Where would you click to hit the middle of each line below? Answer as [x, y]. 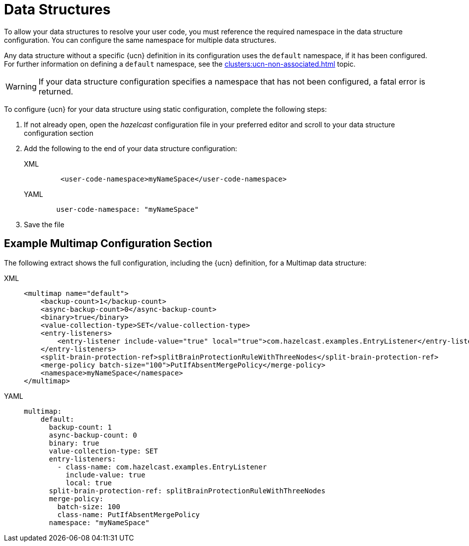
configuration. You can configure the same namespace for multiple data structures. [140, 40]
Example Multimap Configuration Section [108, 244]
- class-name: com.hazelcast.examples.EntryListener [162, 467]
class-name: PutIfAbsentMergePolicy [129, 514]
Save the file [44, 224]
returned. [56, 91]
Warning [21, 86]
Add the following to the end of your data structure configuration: [131, 148]
